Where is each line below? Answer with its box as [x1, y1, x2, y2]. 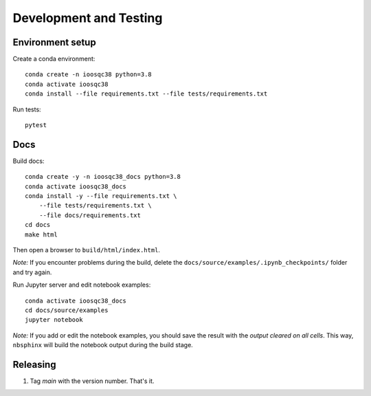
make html [25, 230, 58, 239]
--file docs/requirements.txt [38, 211, 141, 219]
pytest [25, 121, 47, 129]
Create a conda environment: [12, 55, 95, 63]
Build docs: [12, 157, 45, 165]
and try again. [12, 268, 52, 276]
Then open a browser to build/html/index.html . [12, 246, 161, 254]
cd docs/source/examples [25, 307, 109, 314]
